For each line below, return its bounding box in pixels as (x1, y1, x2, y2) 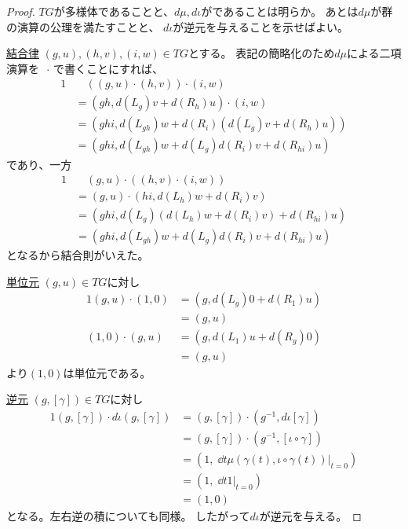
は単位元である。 (63, 364, 151, 380)
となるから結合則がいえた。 (6, 247, 149, 263)
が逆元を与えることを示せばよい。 (173, 18, 348, 35)
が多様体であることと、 (53, 3, 175, 19)
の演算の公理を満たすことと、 (6, 18, 160, 35)
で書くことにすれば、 (53, 60, 164, 76)
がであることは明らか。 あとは (201, 3, 359, 19)
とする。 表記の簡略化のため (188, 45, 335, 61)
